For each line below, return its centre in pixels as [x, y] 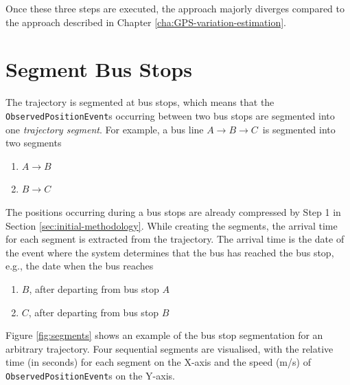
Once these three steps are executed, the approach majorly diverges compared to [175, 8]
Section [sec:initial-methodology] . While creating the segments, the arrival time [172, 225]
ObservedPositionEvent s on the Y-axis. [90, 375]
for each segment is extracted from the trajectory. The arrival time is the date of [175, 239]
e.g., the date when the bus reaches [80, 266]
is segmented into [299, 129]
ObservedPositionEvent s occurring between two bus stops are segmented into [170, 115]
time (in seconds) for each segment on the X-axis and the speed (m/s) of [158, 362]
